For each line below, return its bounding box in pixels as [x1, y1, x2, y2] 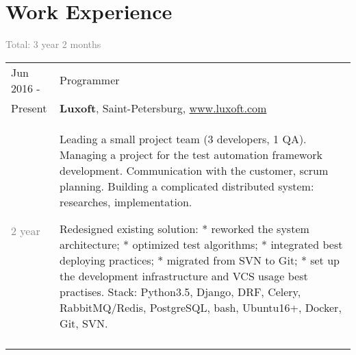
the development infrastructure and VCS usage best [60, 267, 308, 284]
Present [11, 99, 47, 116]
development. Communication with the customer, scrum [60, 162, 329, 178]
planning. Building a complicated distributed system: [60, 177, 314, 194]
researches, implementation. [60, 193, 192, 210]
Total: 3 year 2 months [5, 37, 101, 51]
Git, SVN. [60, 315, 108, 331]
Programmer [60, 72, 120, 88]
